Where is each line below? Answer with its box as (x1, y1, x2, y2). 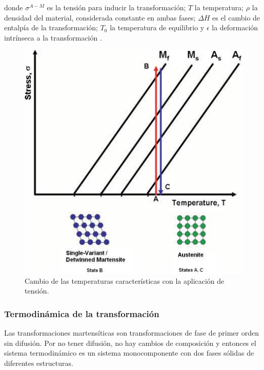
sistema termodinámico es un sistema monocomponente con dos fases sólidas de (4, 347, 254, 358)
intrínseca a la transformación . (4, 32, 102, 43)
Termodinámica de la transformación (4, 307, 159, 320)
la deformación (212, 22, 258, 33)
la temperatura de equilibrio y (110, 22, 205, 33)
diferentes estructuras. (4, 357, 73, 368)
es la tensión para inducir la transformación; (47, 2, 186, 12)
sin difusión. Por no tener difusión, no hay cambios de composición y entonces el (4, 337, 256, 348)
